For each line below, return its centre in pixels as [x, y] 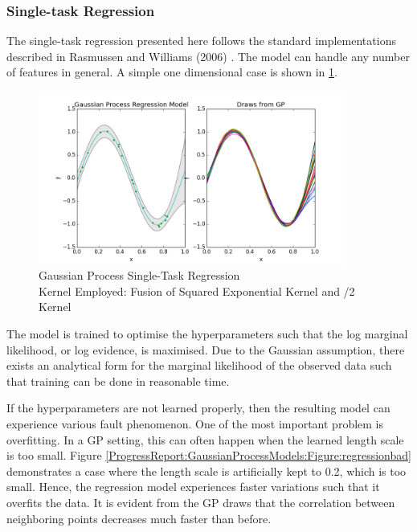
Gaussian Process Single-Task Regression [139, 275]
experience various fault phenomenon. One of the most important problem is [195, 423]
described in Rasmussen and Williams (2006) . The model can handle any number [208, 56]
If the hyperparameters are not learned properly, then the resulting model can [198, 408]
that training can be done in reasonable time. [118, 381]
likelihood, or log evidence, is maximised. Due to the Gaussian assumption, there [206, 349]
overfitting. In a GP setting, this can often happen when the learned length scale [205, 439]
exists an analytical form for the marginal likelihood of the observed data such [199, 365]
